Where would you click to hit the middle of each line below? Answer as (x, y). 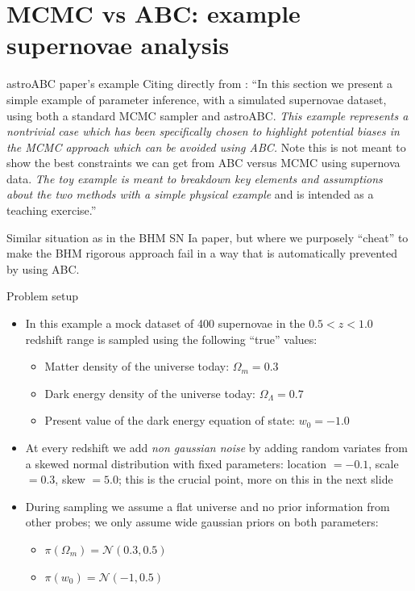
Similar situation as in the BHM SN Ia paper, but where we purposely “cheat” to (207, 237)
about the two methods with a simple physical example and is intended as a (190, 194)
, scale (384, 463)
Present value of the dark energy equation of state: (170, 420)
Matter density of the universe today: (137, 366)
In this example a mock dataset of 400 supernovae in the (165, 323)
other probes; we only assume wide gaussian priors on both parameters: (202, 522)
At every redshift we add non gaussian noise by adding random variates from (216, 447)
